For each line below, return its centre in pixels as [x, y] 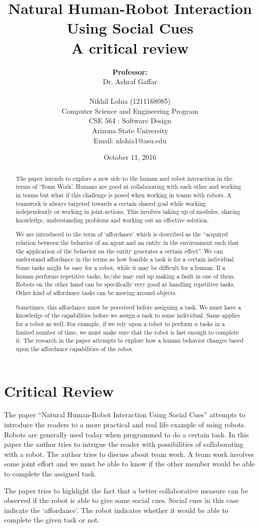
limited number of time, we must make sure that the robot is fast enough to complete [127, 332]
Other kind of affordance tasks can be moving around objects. [96, 293]
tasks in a [212, 323]
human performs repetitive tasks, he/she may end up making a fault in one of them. [125, 276]
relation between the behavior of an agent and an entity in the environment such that [127, 243]
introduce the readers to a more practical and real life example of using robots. [125, 425]
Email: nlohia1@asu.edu [130, 140]
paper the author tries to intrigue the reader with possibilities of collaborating [124, 444]
